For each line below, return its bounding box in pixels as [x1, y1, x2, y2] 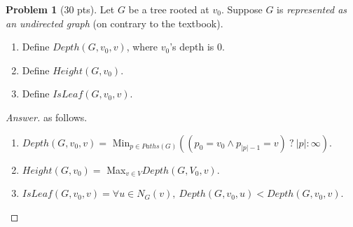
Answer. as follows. [6, 109, 88, 124]
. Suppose [221, 2, 263, 16]
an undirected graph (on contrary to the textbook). [6, 15, 223, 30]
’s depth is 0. [169, 39, 225, 54]
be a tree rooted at [128, 2, 209, 16]
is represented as [277, 2, 347, 16]
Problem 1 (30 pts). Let [6, 2, 115, 16]
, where [126, 39, 158, 54]
